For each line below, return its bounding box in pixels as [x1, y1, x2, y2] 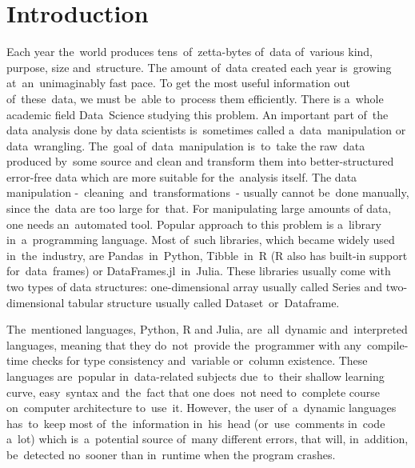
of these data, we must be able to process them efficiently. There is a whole [6, 90, 384, 106]
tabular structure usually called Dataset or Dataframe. [68, 294, 340, 310]
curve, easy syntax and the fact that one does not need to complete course [6, 383, 381, 400]
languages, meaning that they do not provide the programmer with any [6, 336, 361, 353]
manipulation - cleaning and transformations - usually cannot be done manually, [6, 184, 409, 201]
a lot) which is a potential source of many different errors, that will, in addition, [6, 430, 409, 447]
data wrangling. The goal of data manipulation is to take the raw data [6, 137, 365, 154]
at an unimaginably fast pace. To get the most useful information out [6, 74, 351, 91]
